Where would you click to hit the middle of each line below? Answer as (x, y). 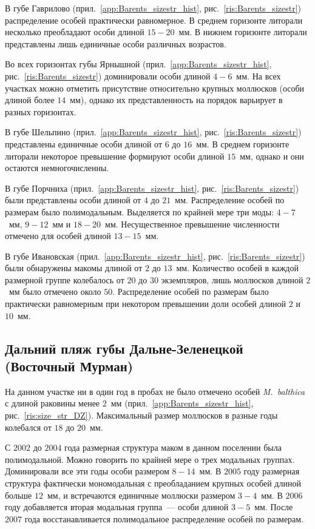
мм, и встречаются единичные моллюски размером (141, 495)
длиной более (30, 100)
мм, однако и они (272, 156)
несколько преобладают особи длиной (75, 32)
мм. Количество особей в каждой (237, 268)
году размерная (272, 471)
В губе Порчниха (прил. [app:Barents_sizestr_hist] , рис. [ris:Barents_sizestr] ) (152, 188)
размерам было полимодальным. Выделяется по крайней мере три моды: (140, 211)
